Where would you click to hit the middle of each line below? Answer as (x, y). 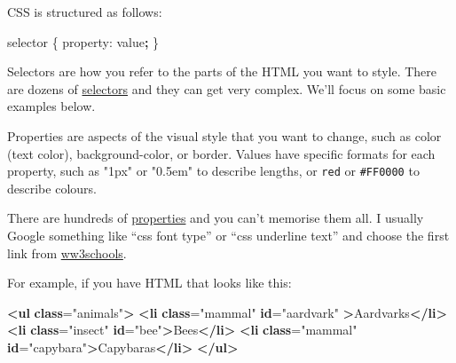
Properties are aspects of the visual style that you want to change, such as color (224, 135)
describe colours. (52, 188)
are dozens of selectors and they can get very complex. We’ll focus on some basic (227, 88)
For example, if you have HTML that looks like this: (149, 283)
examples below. (51, 106)
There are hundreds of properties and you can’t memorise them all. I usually (216, 218)
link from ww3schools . (67, 253)
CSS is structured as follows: (85, 12)
